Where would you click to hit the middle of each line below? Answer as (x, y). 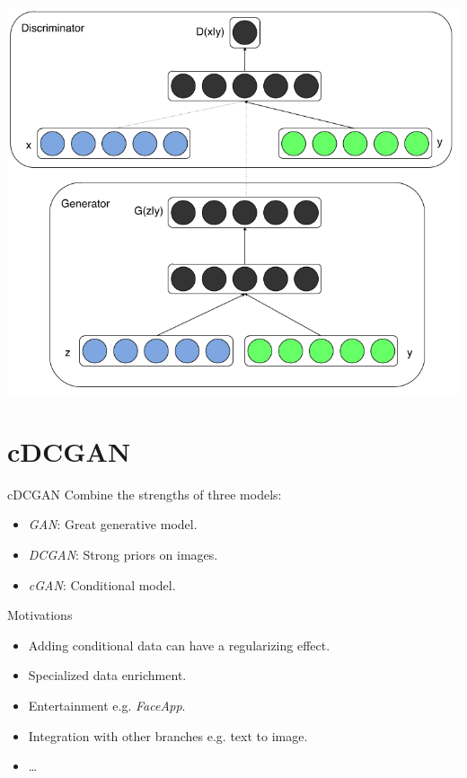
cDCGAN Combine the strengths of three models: (145, 494)
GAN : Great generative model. (113, 524)
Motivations (40, 615)
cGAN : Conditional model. (102, 584)
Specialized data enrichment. (107, 675)
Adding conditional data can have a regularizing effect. (179, 645)
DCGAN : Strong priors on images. (123, 554)
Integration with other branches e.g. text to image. (168, 735)
